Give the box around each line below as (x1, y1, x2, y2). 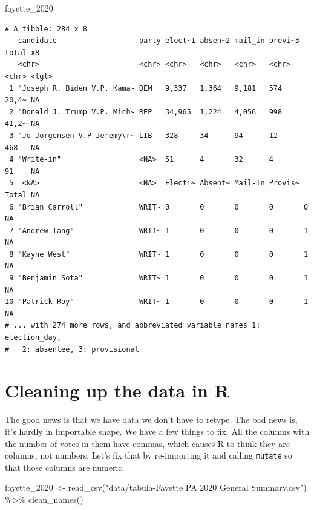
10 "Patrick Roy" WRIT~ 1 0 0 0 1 (5, 297, 309, 306)
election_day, (5, 333, 62, 342)
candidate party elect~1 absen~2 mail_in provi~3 (18, 36, 299, 45)
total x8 (5, 48, 40, 57)
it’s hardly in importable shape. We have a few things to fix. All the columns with (5, 425, 310, 437)
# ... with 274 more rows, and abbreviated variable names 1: (5, 321, 261, 330)
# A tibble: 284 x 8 (5, 24, 88, 33)
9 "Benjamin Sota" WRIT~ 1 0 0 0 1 (9, 274, 309, 283)
